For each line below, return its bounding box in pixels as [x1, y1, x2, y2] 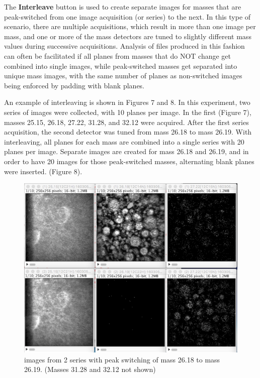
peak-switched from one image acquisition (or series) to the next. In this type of [4, 11, 251, 22]
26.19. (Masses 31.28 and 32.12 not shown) [24, 364, 156, 374]
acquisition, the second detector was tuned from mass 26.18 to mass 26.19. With [4, 127, 252, 137]
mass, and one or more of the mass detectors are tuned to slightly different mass [4, 31, 251, 41]
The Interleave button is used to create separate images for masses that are [4, 2, 241, 12]
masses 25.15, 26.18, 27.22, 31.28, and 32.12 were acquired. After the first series [4, 116, 249, 127]
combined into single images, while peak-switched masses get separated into [4, 60, 237, 71]
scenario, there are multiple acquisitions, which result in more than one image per [4, 21, 256, 32]
